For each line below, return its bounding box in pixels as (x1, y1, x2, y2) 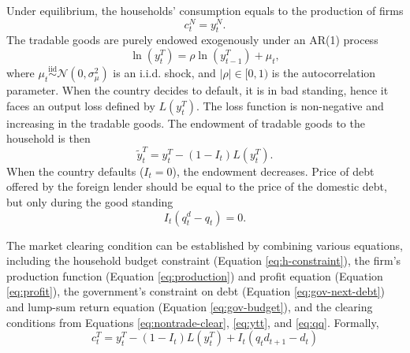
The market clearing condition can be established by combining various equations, (6, 236, 403, 253)
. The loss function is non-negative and (196, 97, 384, 113)
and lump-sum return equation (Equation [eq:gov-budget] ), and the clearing (6, 298, 373, 314)
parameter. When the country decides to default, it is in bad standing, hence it (6, 82, 389, 98)
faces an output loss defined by (6, 97, 155, 113)
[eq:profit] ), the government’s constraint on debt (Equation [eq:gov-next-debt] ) (6, 283, 386, 299)
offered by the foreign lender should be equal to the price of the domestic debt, (6, 178, 387, 195)
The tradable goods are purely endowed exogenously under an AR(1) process (6, 32, 378, 48)
